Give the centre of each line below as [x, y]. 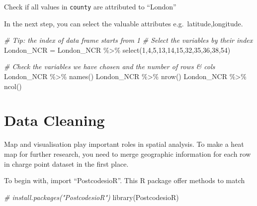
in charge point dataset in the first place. [66, 163]
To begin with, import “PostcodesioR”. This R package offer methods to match [125, 180]
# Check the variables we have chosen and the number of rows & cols [110, 66]
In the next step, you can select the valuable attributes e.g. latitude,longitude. [124, 23]
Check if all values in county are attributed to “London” [90, 6]
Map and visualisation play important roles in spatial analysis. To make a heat [124, 144]
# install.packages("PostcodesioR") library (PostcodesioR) [91, 197]
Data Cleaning [54, 120]
